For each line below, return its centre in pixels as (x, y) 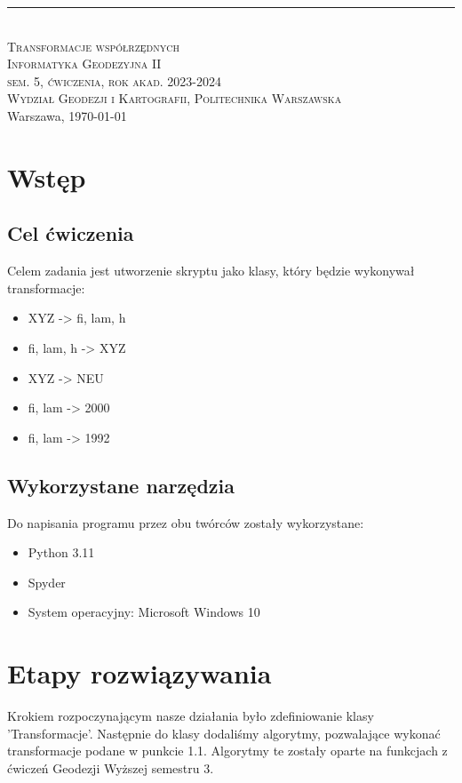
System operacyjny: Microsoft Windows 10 (144, 612)
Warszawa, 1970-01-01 (67, 115)
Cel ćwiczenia (71, 233)
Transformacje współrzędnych (93, 46)
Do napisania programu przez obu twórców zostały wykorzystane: (186, 522)
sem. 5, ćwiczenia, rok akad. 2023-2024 (114, 80)
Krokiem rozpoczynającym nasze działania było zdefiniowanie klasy (191, 715)
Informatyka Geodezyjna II (84, 64)
